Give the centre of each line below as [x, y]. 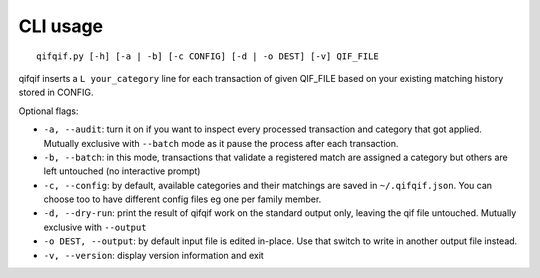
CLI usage [61, 26]
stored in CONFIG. [56, 92]
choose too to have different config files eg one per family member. [182, 199]
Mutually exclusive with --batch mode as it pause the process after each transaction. [221, 143]
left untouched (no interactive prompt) [122, 171]
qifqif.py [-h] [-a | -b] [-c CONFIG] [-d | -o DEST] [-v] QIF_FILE [207, 56]
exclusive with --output [95, 227]
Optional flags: [48, 111]
